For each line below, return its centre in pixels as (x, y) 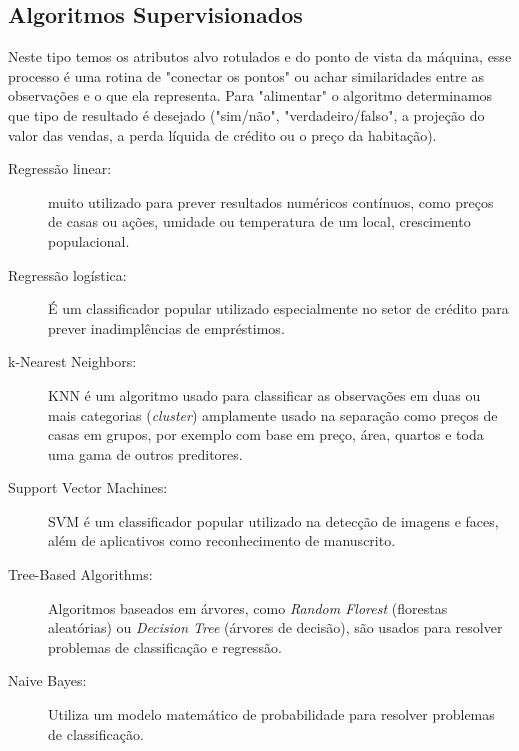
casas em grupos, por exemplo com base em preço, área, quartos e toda (266, 434)
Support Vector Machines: (88, 487)
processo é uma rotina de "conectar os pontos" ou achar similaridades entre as (246, 75)
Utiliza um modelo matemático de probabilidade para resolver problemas (271, 714)
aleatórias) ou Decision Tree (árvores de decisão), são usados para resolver (275, 627)
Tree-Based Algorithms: (80, 574)
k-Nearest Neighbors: (72, 361)
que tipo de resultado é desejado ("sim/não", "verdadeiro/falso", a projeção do (246, 114)
